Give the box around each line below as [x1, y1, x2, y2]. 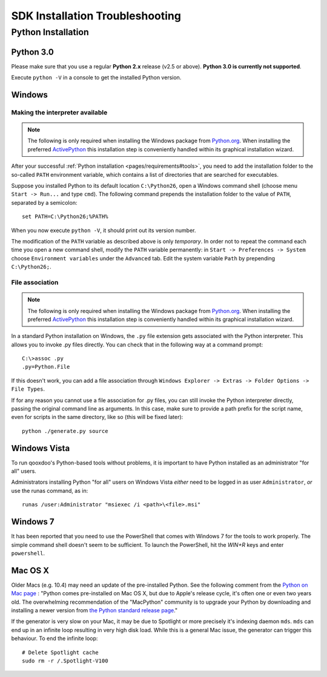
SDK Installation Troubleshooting [11, 9, 182, 22]
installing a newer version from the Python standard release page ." [11, 607, 178, 614]
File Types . [11, 385, 45, 393]
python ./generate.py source [22, 428, 108, 434]
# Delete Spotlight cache [22, 649, 99, 656]
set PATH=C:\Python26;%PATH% [22, 213, 108, 220]
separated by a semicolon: [11, 199, 78, 206]
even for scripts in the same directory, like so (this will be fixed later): [11, 414, 183, 421]
